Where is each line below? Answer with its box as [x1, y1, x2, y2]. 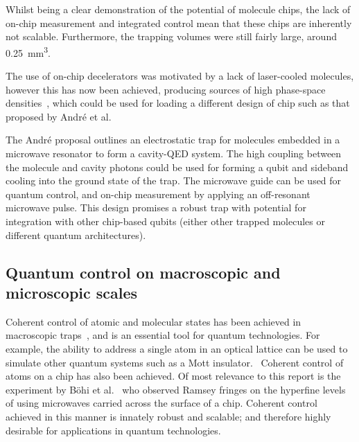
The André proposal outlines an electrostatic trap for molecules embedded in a [6, 132, 340, 147]
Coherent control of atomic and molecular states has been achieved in [6, 314, 301, 328]
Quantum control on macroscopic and [6, 261, 281, 283]
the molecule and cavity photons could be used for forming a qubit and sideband [6, 159, 349, 174]
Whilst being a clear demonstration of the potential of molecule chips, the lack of [6, 2, 351, 16]
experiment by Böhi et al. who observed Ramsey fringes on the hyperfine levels [6, 382, 346, 396]
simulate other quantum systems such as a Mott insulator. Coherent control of [6, 355, 344, 369]
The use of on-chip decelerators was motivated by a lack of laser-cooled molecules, [6, 69, 354, 83]
